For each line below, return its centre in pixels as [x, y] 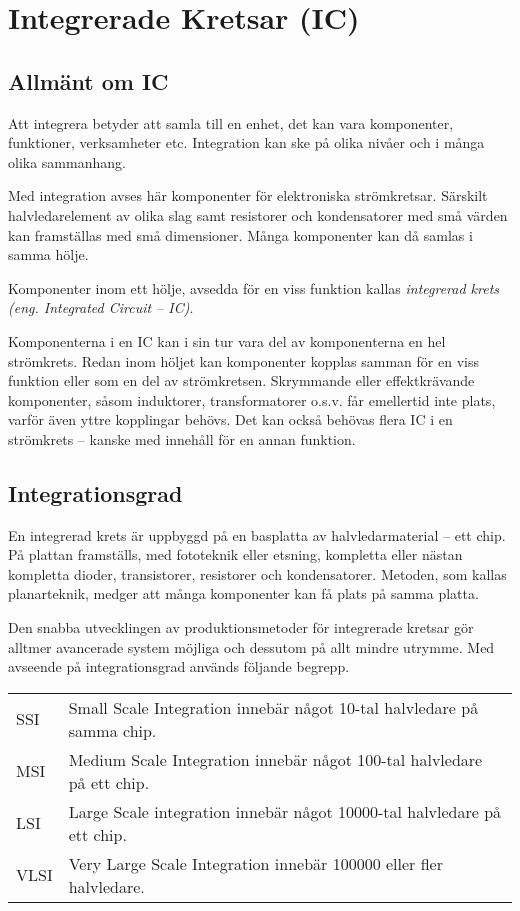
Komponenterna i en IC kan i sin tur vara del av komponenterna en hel [227, 340]
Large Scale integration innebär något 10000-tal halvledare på [285, 811]
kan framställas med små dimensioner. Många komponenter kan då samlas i [240, 234]
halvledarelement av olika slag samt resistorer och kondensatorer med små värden [258, 214]
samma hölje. [48, 254]
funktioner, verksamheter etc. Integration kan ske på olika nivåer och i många [246, 142]
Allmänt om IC [88, 80]
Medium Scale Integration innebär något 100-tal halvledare [275, 759]
